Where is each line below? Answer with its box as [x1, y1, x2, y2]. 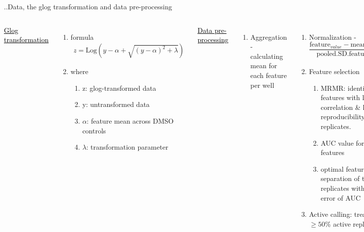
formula [70, 31, 94, 42]
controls [82, 125, 106, 135]
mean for [250, 60, 277, 71]
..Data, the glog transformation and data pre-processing [4, 1, 172, 11]
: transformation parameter [86, 142, 168, 152]
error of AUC [320, 192, 361, 203]
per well [250, 79, 274, 90]
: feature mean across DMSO [87, 116, 174, 126]
